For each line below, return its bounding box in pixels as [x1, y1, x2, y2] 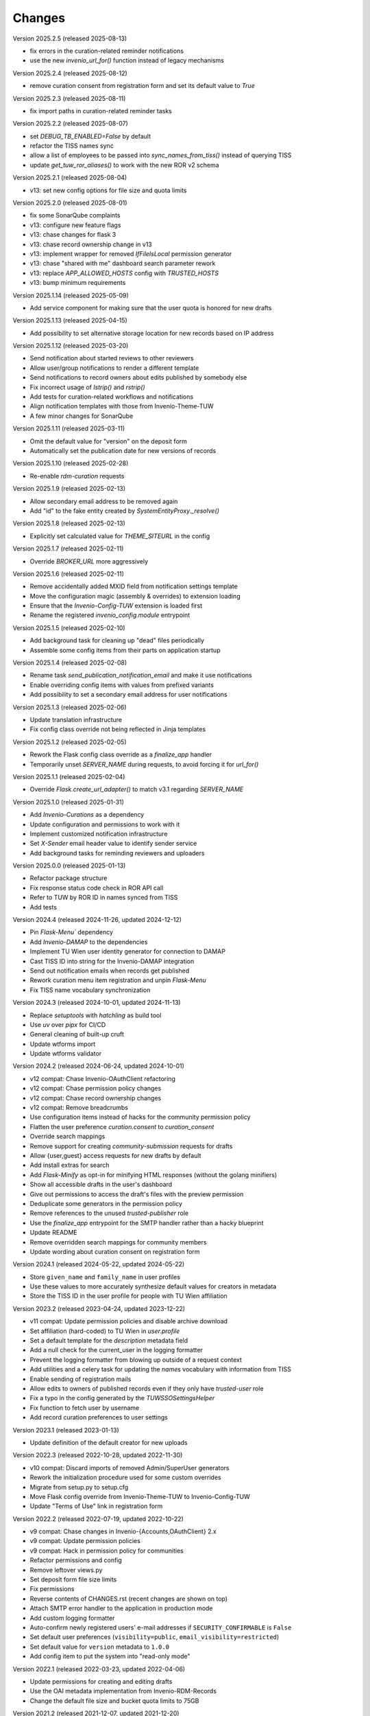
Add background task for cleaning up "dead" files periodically [29, 636, 205, 645]
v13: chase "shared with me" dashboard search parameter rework [29, 259, 216, 268]
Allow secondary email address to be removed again [29, 497, 178, 505]
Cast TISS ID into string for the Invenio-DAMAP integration [29, 957, 195, 965]
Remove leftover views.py [29, 1566, 103, 1574]
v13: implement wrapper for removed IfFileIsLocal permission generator [29, 249, 232, 257]
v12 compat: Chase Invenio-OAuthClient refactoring [29, 1074, 176, 1082]
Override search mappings [29, 1133, 106, 1141]
